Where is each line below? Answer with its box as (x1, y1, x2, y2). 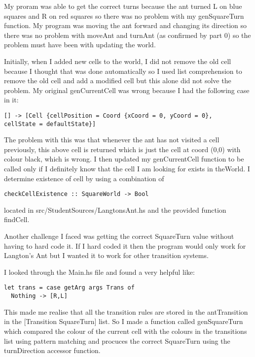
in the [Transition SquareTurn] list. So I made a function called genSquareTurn (4, 316, 243, 326)
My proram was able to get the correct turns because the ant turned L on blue (4, 1, 242, 11)
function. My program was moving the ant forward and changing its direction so (4, 20, 247, 31)
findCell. (4, 214, 30, 225)
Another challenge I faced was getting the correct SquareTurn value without (4, 231, 234, 241)
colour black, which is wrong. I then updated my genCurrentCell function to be (4, 154, 244, 164)
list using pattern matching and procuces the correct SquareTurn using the (4, 335, 230, 346)
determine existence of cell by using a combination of (4, 173, 164, 183)
